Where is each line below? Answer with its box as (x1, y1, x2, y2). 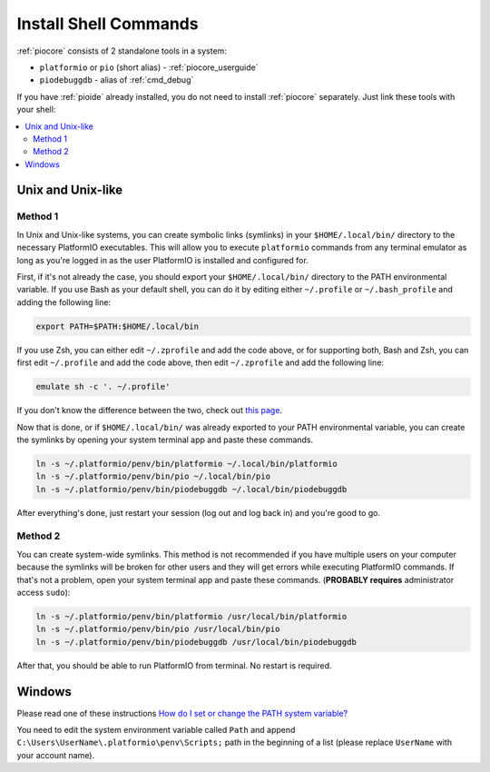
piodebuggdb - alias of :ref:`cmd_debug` (39, 74, 194, 85)
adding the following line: (16, 296, 112, 308)
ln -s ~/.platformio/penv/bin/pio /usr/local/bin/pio (35, 624, 280, 635)
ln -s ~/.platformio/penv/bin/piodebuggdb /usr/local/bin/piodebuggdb (35, 637, 358, 647)
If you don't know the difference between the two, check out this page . (16, 405, 283, 416)
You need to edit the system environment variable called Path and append (16, 725, 296, 735)
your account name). (16, 749, 95, 760)
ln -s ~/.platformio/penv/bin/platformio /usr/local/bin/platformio (35, 611, 348, 621)
